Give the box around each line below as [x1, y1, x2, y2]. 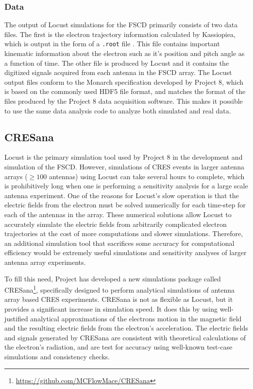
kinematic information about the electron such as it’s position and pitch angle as [4, 48, 245, 58]
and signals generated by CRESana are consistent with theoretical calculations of [4, 332, 246, 342]
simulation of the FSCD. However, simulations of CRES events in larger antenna [4, 162, 244, 172]
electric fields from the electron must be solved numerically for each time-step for [4, 200, 246, 210]
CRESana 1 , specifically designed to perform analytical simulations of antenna [4, 283, 235, 295]
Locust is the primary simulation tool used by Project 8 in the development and [4, 152, 243, 162]
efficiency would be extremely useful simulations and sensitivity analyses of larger [4, 247, 247, 258]
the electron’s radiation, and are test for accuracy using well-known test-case [4, 342, 233, 352]
